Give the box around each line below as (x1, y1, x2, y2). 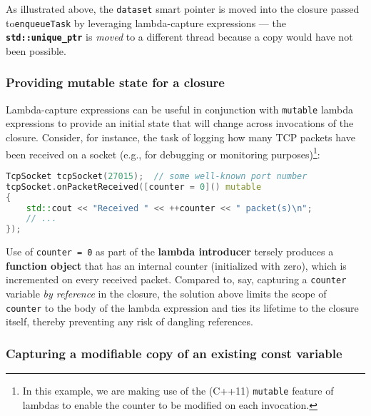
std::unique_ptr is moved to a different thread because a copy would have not (6, 29, 353, 44)
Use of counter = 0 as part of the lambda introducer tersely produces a (6, 244, 334, 259)
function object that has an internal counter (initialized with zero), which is (6, 258, 347, 273)
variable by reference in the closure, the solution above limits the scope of (6, 286, 327, 301)
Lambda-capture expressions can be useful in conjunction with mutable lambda (6, 101, 354, 116)
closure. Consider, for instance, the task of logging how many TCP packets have (6, 130, 355, 145)
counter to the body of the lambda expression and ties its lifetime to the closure (6, 300, 359, 315)
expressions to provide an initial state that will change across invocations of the (6, 116, 354, 131)
